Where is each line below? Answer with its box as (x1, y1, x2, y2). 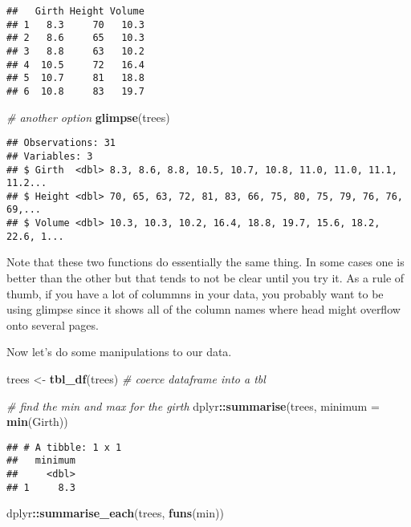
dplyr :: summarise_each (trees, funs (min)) (6, 505, 224, 521)
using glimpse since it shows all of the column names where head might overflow (6, 301, 401, 318)
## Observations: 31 (6, 137, 116, 149)
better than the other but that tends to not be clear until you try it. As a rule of (6, 270, 405, 286)
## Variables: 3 (6, 150, 93, 162)
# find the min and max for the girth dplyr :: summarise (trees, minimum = (6, 397, 380, 414)
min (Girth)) (6, 413, 68, 430)
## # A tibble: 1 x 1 (6, 441, 122, 453)
